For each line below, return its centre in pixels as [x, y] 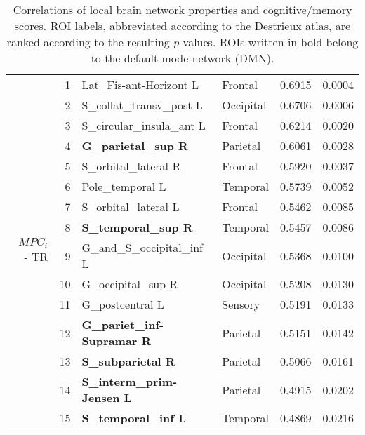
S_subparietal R [128, 361]
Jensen [101, 397]
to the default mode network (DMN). [182, 58]
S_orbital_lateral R [131, 166]
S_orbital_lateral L [131, 207]
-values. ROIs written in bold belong [269, 42]
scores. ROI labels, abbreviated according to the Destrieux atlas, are [182, 26]
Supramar [109, 341]
